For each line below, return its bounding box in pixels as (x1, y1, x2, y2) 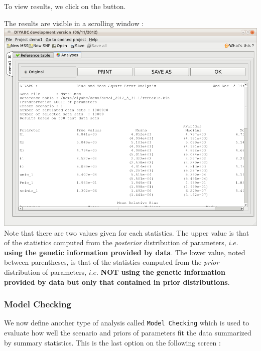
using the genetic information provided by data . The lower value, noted (4, 247, 245, 257)
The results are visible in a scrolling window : (4, 18, 144, 28)
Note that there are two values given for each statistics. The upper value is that (4, 227, 249, 238)
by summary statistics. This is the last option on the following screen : (4, 337, 221, 347)
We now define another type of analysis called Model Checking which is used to (4, 317, 249, 328)
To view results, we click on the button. (4, 1, 126, 11)
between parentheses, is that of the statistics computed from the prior (4, 257, 219, 267)
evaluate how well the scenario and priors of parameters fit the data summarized (4, 327, 251, 338)
